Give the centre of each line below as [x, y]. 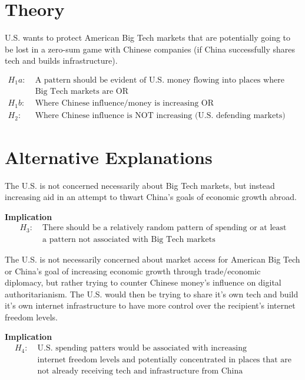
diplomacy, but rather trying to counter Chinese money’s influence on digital [143, 282]
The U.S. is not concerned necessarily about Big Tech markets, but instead [140, 185]
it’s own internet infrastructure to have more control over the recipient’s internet [150, 305]
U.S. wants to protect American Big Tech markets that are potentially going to [148, 37]
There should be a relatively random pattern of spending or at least [165, 228]
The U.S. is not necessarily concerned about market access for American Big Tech [152, 259]
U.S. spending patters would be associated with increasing [142, 348]
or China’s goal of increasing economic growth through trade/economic [133, 271]
